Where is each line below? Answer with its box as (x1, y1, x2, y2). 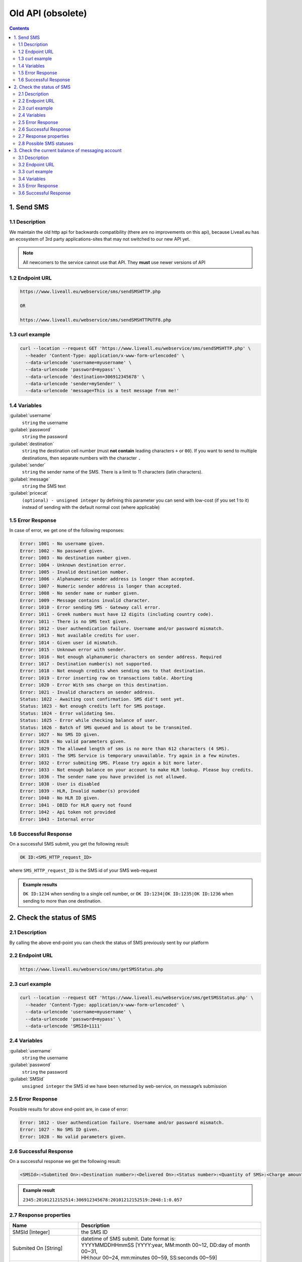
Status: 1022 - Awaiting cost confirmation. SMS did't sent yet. (20, 696, 185, 702)
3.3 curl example (18, 169, 53, 175)
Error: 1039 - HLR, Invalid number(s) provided (20, 788, 139, 794)
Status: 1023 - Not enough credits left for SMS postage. (20, 703, 166, 709)
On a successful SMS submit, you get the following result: (9, 841, 129, 847)
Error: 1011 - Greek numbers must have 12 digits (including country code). (20, 611, 214, 617)
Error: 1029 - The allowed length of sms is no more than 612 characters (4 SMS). (20, 746, 230, 752)
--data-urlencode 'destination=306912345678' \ (25, 374, 145, 380)
